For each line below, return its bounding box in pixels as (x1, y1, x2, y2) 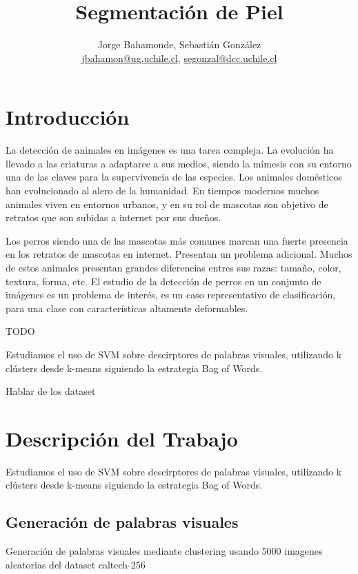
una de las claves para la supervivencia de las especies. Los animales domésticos (6, 170, 342, 184)
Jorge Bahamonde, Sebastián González (97, 37, 261, 52)
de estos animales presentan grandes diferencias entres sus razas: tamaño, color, (6, 260, 341, 274)
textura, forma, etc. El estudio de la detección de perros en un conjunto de (6, 274, 321, 288)
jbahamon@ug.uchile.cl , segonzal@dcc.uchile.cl (81, 50, 277, 65)
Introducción (6, 103, 130, 131)
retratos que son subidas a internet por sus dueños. (6, 210, 221, 225)
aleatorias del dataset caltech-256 (6, 557, 146, 571)
